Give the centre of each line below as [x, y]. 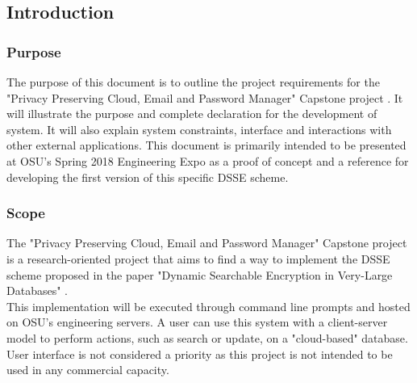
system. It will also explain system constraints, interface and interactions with [199, 129]
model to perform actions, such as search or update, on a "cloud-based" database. [207, 337]
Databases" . [37, 290]
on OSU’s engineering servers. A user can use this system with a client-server [197, 322]
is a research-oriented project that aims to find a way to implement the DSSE [198, 258]
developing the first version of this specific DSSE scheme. [148, 177]
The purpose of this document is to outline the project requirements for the [193, 82]
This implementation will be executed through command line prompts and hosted [208, 306]
